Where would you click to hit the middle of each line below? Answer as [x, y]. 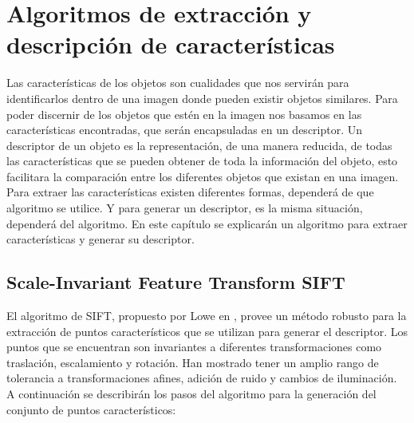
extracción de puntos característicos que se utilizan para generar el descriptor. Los [207, 331]
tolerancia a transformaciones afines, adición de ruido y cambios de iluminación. [202, 378]
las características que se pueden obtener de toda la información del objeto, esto [202, 161]
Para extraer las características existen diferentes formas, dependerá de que [190, 192]
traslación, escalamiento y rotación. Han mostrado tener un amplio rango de [193, 362]
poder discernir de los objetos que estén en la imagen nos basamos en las [184, 114]
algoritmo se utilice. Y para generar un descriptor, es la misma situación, [185, 208]
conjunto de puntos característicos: [91, 409]
